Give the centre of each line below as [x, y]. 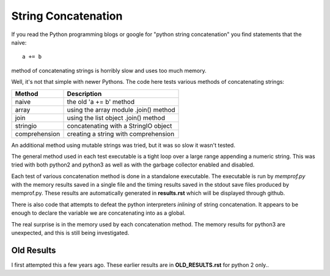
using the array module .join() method [121, 110]
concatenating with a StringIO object [119, 125]
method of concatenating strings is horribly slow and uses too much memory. [109, 70]
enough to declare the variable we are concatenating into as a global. [98, 213]
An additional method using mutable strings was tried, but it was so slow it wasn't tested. [123, 145]
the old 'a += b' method [101, 102]
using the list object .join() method [116, 117]
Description [84, 94]
